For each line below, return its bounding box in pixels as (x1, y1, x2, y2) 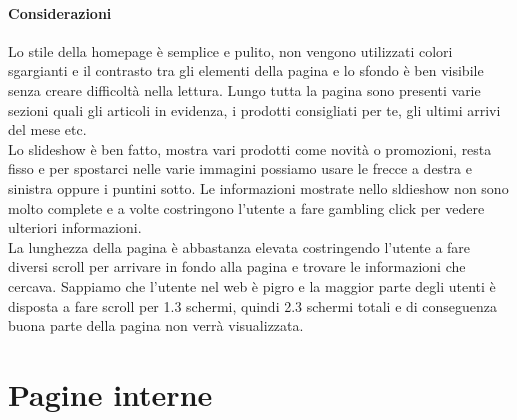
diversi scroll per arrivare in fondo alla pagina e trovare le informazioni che (8, 256, 466, 277)
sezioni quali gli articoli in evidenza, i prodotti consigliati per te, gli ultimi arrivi (8, 99, 501, 120)
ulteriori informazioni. (8, 217, 142, 238)
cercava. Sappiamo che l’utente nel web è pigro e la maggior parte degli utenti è (8, 275, 496, 296)
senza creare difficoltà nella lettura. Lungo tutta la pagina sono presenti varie (8, 79, 481, 100)
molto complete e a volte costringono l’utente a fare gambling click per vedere (8, 197, 485, 218)
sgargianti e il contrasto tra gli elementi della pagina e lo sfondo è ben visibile (8, 60, 484, 81)
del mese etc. (8, 119, 87, 140)
